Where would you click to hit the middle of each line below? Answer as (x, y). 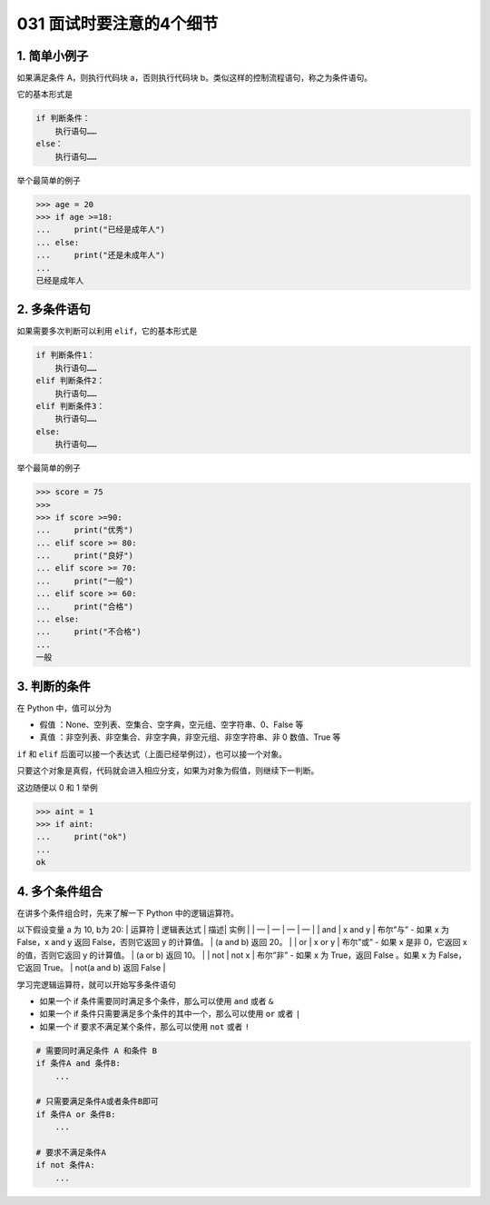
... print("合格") (84, 606)
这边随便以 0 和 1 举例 (58, 787)
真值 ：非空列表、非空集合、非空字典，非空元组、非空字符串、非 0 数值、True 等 (190, 737)
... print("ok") (81, 837)
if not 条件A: (65, 1165)
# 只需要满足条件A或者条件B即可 (97, 1101)
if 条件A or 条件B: (76, 1114)
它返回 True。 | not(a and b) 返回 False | (91, 968)
